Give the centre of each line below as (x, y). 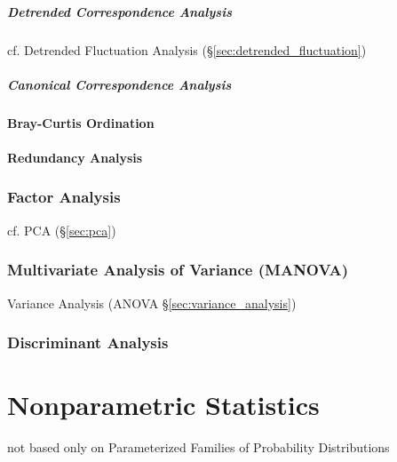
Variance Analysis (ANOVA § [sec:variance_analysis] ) (152, 303)
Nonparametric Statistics (163, 405)
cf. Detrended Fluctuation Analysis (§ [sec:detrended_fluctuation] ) (187, 49)
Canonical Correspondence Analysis (119, 84)
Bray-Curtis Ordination (81, 122)
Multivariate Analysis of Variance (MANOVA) (178, 270)
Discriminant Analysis (88, 343)
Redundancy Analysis (75, 157)
